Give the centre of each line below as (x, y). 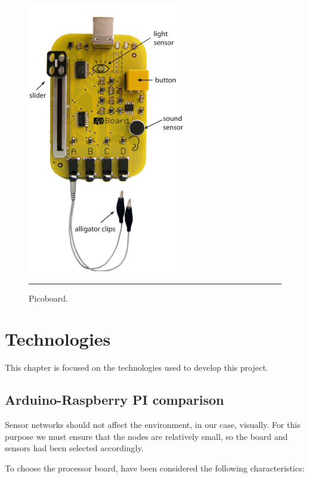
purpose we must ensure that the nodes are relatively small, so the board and (146, 436)
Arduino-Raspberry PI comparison (115, 400)
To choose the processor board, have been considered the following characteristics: (155, 468)
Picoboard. (48, 298)
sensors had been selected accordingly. (74, 448)
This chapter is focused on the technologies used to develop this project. (137, 367)
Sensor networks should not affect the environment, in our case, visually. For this (153, 425)
